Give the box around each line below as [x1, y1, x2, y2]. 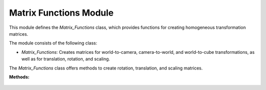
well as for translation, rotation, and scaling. [21, 56, 110, 62]
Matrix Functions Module [9, 7, 114, 18]
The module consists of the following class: [9, 40, 98, 46]
